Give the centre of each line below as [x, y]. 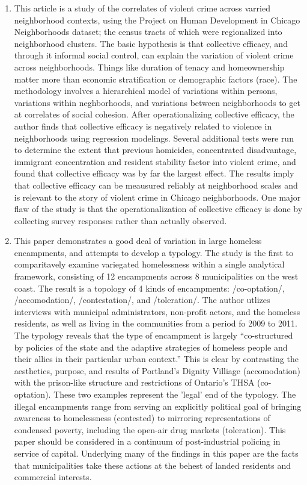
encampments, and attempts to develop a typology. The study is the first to [154, 252]
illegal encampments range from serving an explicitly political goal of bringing [158, 406]
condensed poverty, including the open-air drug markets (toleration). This [150, 429]
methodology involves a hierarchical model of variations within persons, [146, 91]
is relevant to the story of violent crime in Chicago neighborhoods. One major [157, 197]
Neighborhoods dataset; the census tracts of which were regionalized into [148, 32]
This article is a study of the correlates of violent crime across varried [142, 8]
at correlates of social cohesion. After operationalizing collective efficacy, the [154, 114]
